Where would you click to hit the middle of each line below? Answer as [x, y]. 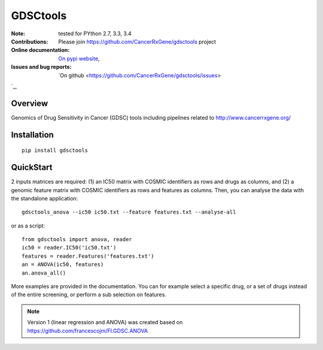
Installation [32, 135]
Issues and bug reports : [41, 67]
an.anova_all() [44, 273]
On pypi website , [79, 58]
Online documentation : [40, 50]
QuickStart [32, 168]
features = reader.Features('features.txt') [88, 256]
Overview [30, 103]
